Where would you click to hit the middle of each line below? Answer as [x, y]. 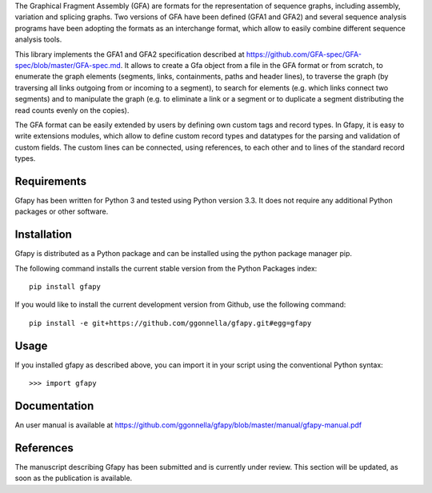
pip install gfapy [65, 287]
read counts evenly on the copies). [72, 110]
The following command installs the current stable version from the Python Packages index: [166, 268]
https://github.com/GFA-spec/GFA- [304, 54]
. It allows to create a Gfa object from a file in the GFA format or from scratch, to [252, 65]
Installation [43, 235]
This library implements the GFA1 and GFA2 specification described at [130, 54]
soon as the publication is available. [74, 478]
